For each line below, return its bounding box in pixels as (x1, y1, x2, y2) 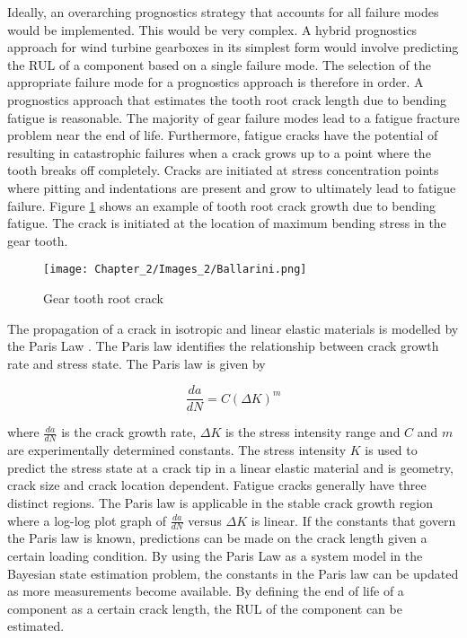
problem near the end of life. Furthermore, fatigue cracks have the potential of (7, 126, 438, 144)
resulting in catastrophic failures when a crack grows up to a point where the (7, 143, 431, 162)
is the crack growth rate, (61, 423, 197, 441)
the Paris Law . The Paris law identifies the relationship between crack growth (7, 336, 439, 355)
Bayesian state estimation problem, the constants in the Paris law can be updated (7, 564, 459, 582)
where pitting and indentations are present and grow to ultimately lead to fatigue (7, 178, 456, 197)
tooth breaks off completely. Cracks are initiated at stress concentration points (7, 161, 439, 179)
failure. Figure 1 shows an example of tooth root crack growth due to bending (7, 196, 436, 214)
